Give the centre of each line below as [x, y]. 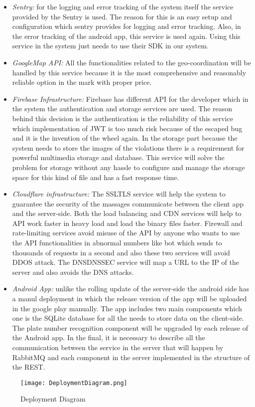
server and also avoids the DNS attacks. [73, 272]
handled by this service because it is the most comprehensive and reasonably [129, 72]
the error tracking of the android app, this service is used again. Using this [126, 36]
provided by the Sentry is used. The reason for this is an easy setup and [122, 16]
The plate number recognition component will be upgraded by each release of [130, 327]
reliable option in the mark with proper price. [82, 82]
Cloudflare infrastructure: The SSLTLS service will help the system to [119, 194]
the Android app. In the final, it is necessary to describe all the [109, 337]
